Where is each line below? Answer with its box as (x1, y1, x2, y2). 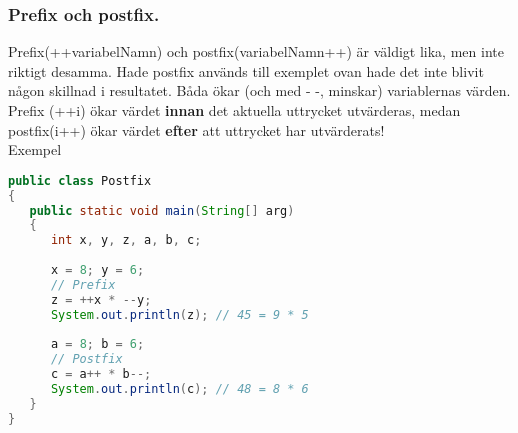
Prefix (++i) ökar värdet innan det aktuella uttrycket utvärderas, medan (8, 100, 461, 120)
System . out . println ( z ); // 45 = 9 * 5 (50, 307, 309, 322)
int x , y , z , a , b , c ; (50, 233, 202, 248)
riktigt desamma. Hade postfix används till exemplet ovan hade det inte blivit (8, 60, 484, 81)
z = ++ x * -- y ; (50, 292, 152, 307)
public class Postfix (8, 173, 152, 188)
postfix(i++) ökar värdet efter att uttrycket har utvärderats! (8, 119, 385, 140)
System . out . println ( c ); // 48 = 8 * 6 (50, 382, 309, 397)
